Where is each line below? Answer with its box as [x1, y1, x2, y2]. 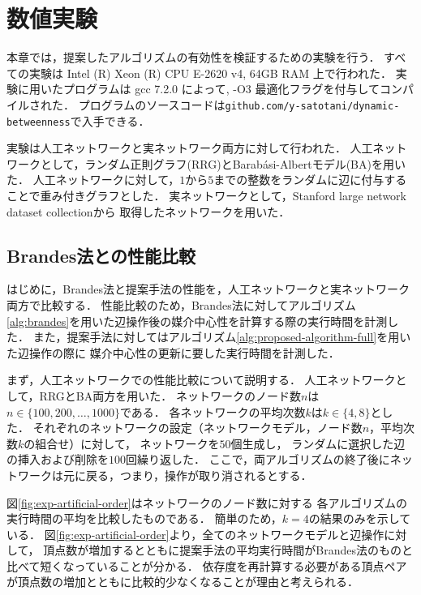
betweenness [6, 116, 71, 128]
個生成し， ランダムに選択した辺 [230, 434, 406, 452]
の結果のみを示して [308, 510, 411, 527]
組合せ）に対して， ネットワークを [35, 434, 220, 452]
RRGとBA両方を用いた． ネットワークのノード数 [39, 387, 301, 404]
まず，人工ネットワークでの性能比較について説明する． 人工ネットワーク [6, 371, 396, 388]
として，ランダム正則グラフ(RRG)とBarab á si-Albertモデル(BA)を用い [40, 155, 406, 172]
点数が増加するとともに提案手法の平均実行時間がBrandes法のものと [54, 541, 413, 559]
